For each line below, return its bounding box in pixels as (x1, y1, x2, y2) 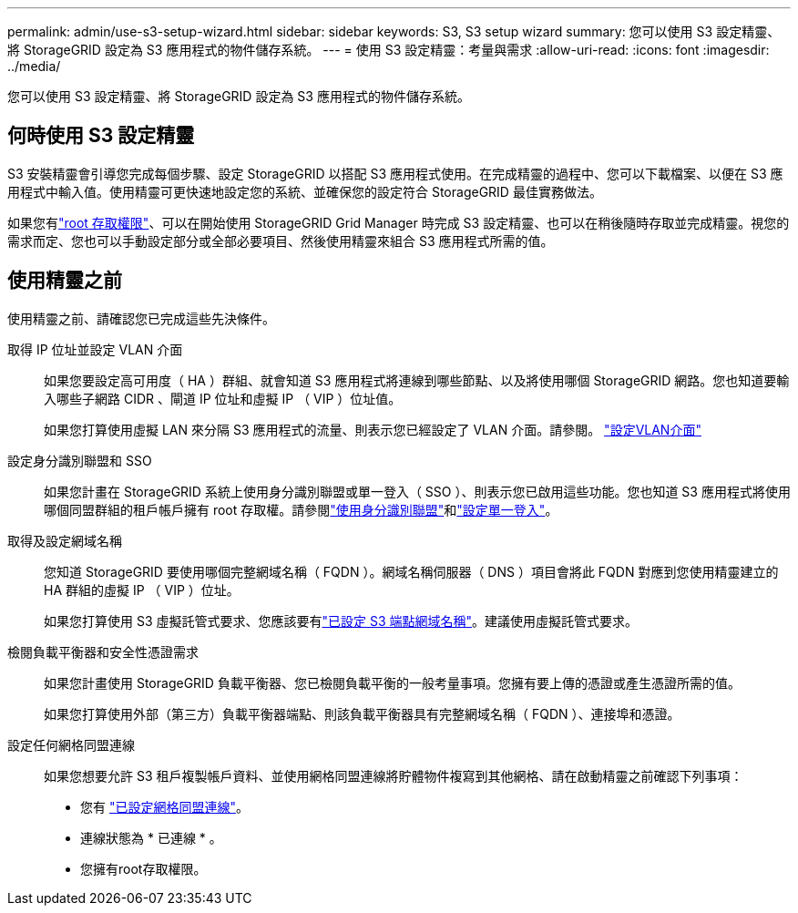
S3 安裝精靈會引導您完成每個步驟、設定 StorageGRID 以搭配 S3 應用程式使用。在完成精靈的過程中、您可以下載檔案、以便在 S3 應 (7, 165, 783, 181)
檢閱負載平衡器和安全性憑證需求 (7, 643, 199, 660)
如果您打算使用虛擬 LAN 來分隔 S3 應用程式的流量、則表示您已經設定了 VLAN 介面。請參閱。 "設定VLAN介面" (44, 421, 701, 437)
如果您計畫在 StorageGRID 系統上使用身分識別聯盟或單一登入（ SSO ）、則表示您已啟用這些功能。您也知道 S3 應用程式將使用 (44, 483, 791, 499)
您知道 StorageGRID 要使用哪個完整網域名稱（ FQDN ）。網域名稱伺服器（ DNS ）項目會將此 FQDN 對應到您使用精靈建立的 (44, 563, 779, 580)
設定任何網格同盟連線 (7, 736, 135, 753)
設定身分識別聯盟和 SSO (7, 452, 152, 468)
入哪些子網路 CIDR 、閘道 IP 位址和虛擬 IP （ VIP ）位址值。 (44, 390, 402, 406)
